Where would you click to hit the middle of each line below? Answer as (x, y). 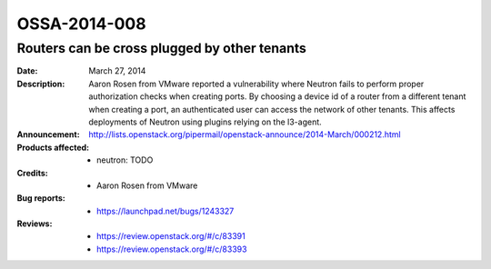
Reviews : (35, 224)
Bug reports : (41, 198)
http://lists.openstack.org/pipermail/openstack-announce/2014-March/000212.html (245, 134)
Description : (41, 84)
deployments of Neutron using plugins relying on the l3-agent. (205, 122)
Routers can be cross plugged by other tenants (161, 48)
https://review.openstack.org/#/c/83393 (172, 249)
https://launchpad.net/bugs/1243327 (165, 211)
